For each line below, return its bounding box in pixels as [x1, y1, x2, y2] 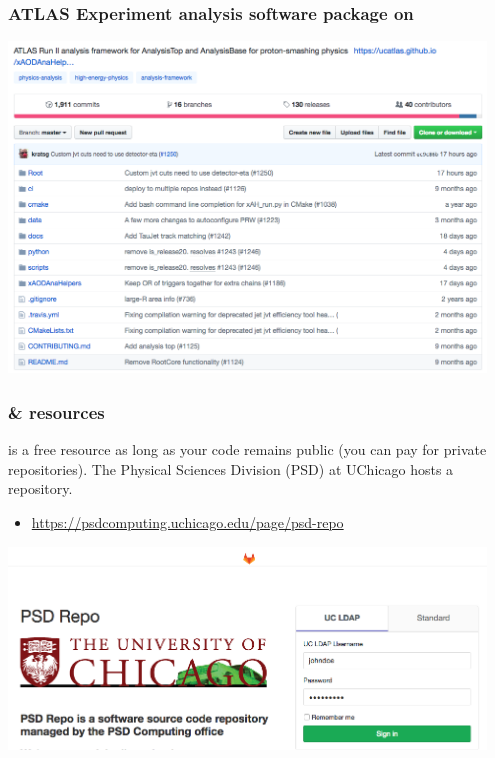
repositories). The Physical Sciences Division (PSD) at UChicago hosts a [8, 458, 454, 479]
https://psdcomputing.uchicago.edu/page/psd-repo [31, 511, 344, 532]
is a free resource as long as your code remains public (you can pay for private [8, 439, 487, 460]
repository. [8, 478, 73, 499]
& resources [8, 399, 105, 424]
